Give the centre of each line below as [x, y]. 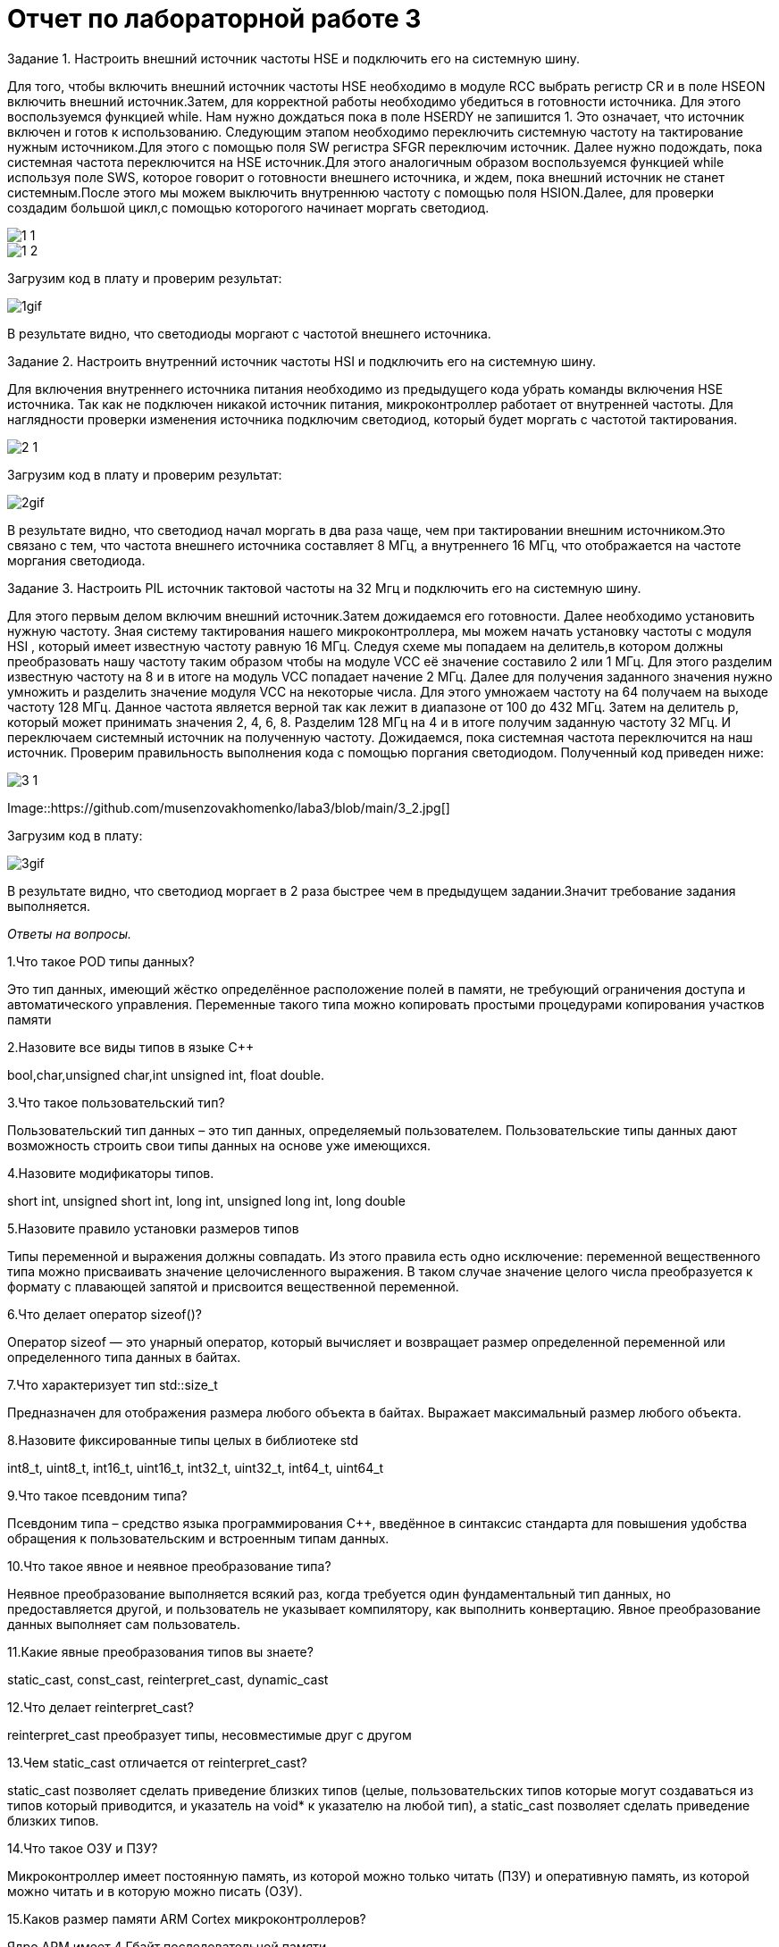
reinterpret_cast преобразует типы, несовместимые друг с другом [209, 1734]
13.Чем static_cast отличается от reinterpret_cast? [157, 1762]
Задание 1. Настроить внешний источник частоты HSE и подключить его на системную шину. [294, 58]
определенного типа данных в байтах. [124, 1357]
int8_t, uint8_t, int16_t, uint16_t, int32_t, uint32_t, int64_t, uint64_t [196, 1467]
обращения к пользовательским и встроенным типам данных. [198, 1538]
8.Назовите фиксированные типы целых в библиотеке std [183, 1440]
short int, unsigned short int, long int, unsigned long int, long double [206, 1200]
